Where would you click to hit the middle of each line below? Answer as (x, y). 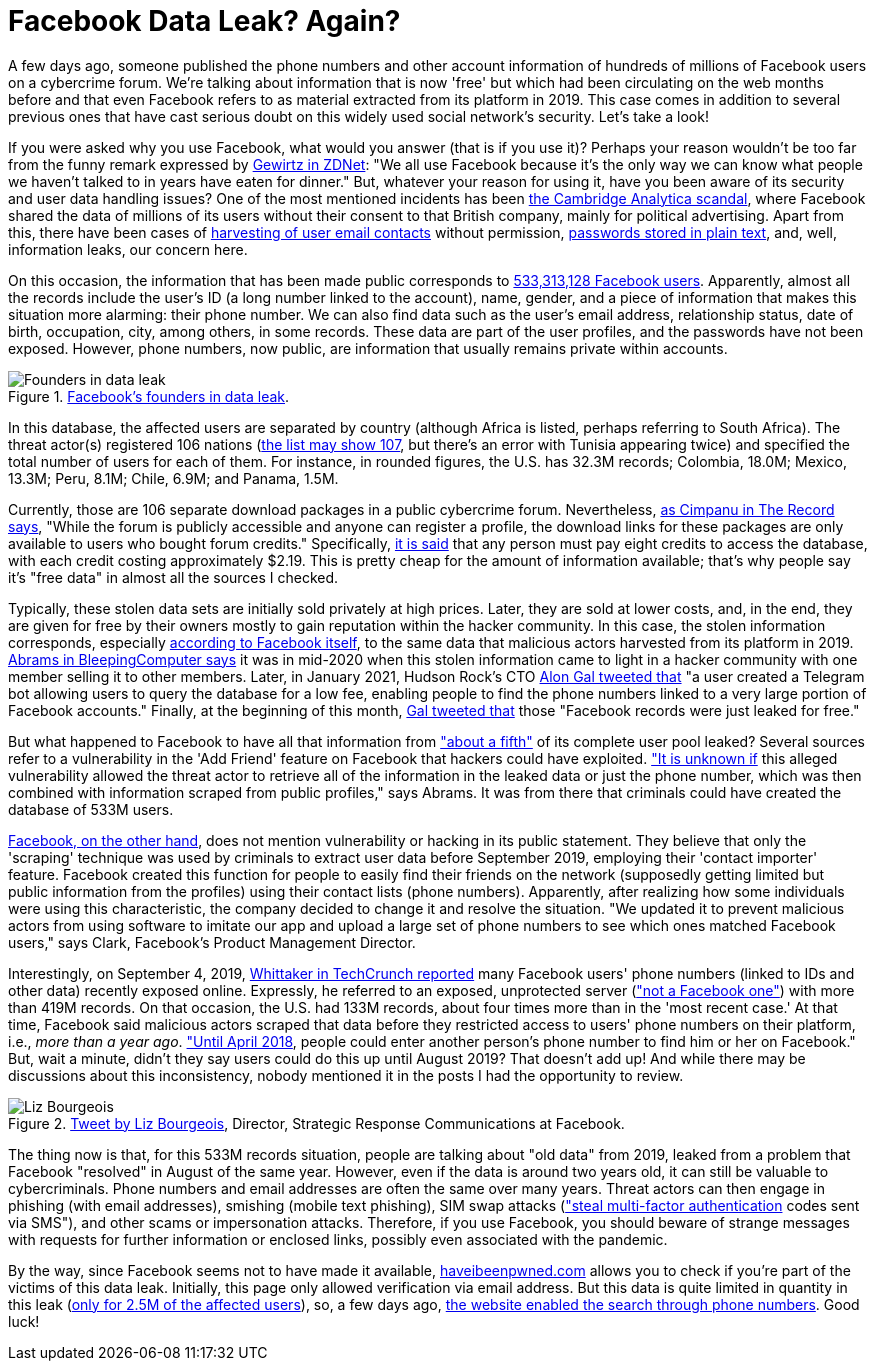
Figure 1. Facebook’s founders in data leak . (149, 396)
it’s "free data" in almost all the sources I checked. (173, 577)
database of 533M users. (91, 809)
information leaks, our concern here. (128, 249)
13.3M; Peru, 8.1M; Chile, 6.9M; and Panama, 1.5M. (173, 478)
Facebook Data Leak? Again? (204, 21)
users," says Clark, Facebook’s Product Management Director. (212, 942)
